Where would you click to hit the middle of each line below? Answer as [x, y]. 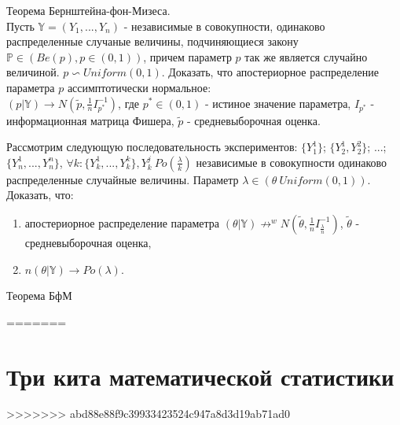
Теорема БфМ [39, 296]
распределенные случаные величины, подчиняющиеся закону [152, 41]
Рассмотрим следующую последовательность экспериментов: [152, 147]
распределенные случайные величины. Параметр [123, 179]
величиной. [33, 72]
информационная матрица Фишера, [90, 120]
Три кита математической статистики [200, 376]
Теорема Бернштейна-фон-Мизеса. [88, 10]
